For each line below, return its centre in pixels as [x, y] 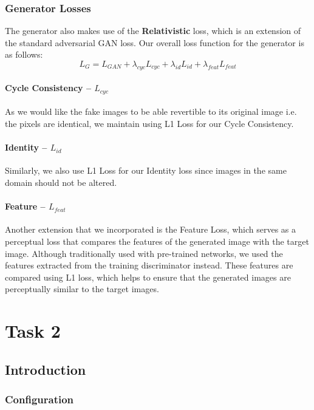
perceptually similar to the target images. [82, 289]
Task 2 [33, 331]
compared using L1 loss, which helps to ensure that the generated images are [148, 277]
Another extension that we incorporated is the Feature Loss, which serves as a [151, 229]
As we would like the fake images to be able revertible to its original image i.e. [151, 111]
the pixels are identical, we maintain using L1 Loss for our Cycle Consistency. [149, 124]
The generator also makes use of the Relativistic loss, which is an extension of [153, 31]
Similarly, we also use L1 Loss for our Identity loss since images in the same [146, 170]
